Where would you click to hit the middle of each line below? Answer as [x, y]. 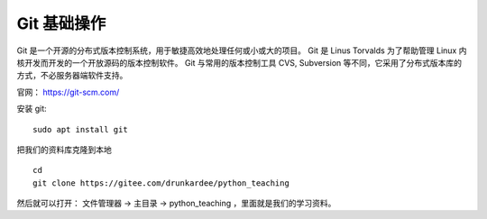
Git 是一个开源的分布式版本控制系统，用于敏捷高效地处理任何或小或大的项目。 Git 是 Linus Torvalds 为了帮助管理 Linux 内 [242, 50]
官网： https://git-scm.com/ [68, 92]
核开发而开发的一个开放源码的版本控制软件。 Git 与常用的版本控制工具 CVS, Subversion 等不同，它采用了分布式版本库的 [239, 62]
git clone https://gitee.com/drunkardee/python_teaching [161, 183]
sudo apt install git [80, 129]
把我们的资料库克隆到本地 [64, 150]
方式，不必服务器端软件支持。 [72, 76]
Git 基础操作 [61, 23]
